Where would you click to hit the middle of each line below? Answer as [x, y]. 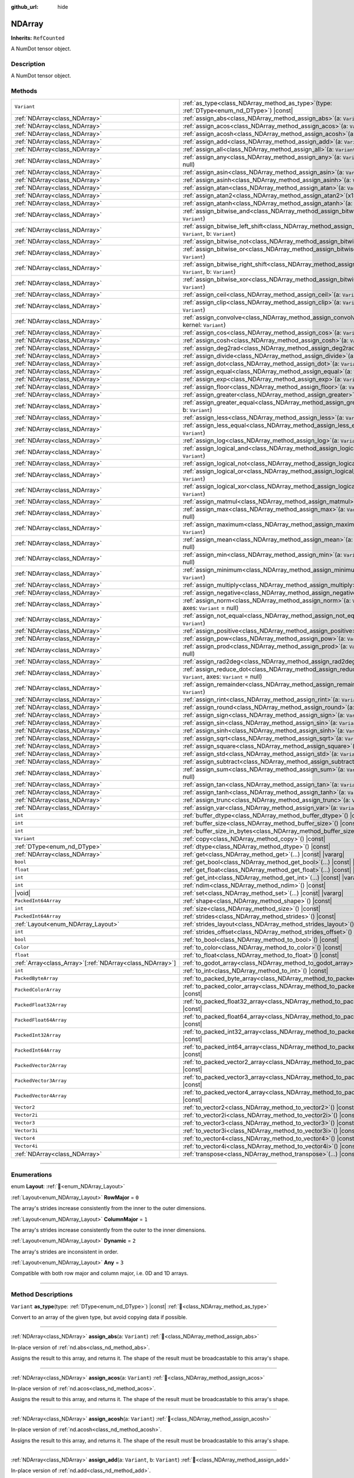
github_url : [24, 7]
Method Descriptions [42, 1295]
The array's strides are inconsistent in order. [65, 1252]
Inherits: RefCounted [38, 38]
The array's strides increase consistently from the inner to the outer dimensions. [109, 1208]
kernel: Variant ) [204, 325]
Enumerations [32, 1175]
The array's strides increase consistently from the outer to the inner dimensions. [109, 1230]
